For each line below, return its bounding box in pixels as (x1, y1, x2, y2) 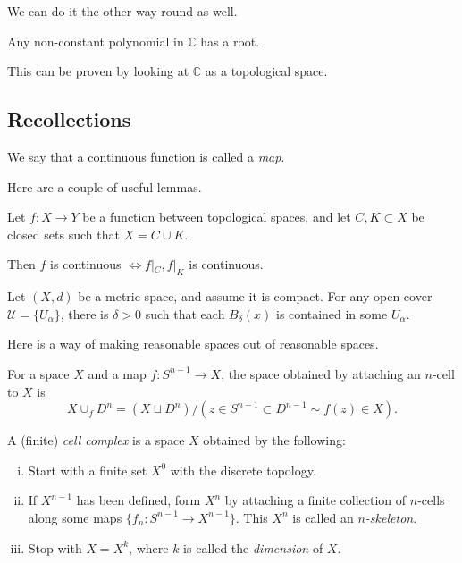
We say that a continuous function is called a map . (7, 147, 285, 165)
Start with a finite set (28, 460, 147, 479)
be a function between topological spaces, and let (82, 207, 351, 226)
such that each (145, 304, 225, 323)
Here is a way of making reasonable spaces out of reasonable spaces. (7, 334, 379, 353)
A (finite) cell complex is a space (7, 431, 185, 450)
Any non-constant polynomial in (7, 31, 184, 50)
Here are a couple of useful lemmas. (7, 177, 202, 196)
